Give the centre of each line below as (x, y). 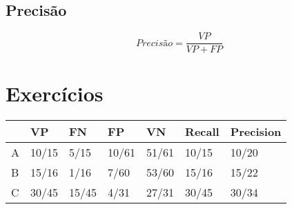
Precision (256, 132)
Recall (202, 132)
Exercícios (55, 93)
